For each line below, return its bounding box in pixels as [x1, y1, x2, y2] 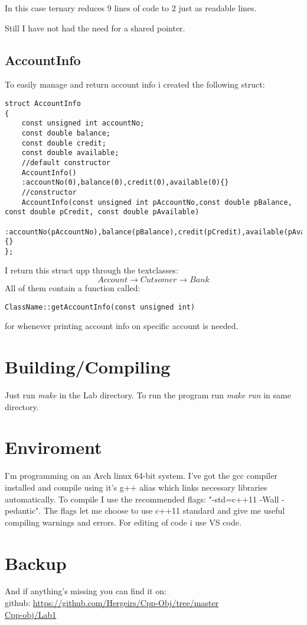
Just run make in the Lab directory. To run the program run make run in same [5, 389, 291, 401]
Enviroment [5, 435, 102, 459]
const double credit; [21, 138, 106, 147]
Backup [5, 550, 67, 575]
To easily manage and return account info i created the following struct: [5, 78, 265, 91]
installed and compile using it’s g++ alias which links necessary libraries [5, 481, 267, 493]
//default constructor [21, 158, 110, 167]
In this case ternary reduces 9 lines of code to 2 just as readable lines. [5, 2, 257, 14]
